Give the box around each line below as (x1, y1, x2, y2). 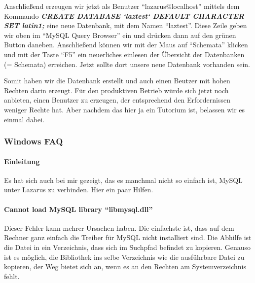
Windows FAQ (4, 135, 63, 147)
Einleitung (4, 156, 40, 166)
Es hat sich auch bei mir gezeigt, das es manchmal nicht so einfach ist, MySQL (4, 175, 243, 185)
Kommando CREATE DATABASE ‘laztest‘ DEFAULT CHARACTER (4, 10, 245, 21)
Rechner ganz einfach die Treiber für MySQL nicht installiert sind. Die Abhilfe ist (4, 232, 252, 243)
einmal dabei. (4, 114, 45, 124)
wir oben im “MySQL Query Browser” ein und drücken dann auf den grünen (4, 30, 236, 40)
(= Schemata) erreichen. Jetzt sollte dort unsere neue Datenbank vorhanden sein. (4, 59, 250, 69)
